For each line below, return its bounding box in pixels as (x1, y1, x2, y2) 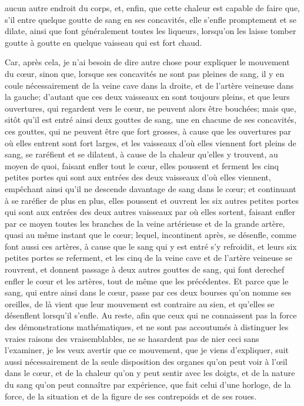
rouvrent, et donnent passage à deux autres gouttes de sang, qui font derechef (5, 263, 285, 276)
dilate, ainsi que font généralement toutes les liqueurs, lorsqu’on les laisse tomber (5, 25, 296, 37)
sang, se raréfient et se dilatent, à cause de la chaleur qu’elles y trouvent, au (5, 148, 278, 160)
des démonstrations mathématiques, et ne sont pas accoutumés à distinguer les (5, 321, 289, 333)
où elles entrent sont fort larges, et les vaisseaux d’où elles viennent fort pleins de (5, 136, 296, 149)
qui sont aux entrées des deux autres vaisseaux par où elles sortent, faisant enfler (5, 206, 295, 218)
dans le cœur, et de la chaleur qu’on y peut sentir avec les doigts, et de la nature (5, 367, 295, 379)
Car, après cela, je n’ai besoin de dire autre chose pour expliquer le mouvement (5, 56, 290, 68)
